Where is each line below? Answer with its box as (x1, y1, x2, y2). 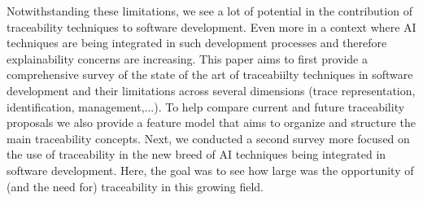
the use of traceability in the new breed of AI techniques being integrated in (7, 146, 386, 163)
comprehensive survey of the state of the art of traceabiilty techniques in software (7, 66, 413, 83)
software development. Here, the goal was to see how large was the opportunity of (7, 161, 414, 178)
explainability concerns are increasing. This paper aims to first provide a (7, 50, 368, 67)
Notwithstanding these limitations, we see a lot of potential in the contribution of (7, 2, 412, 19)
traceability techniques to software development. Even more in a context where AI (7, 18, 416, 35)
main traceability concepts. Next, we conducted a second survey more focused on (7, 129, 410, 146)
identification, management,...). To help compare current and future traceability (7, 98, 405, 115)
